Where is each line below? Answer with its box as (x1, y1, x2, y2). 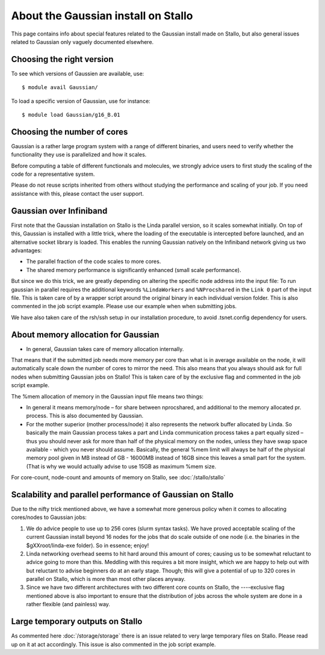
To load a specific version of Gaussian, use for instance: (11, 97, 150, 105)
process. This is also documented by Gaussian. (26, 412, 144, 420)
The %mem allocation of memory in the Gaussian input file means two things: (11, 393, 204, 400)
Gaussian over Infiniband (11, 205, 108, 216)
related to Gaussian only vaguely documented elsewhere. (11, 38, 154, 45)
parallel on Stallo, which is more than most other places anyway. (26, 576, 186, 583)
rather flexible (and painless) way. (26, 601, 111, 608)
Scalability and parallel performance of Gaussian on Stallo (11, 489, 234, 500)
